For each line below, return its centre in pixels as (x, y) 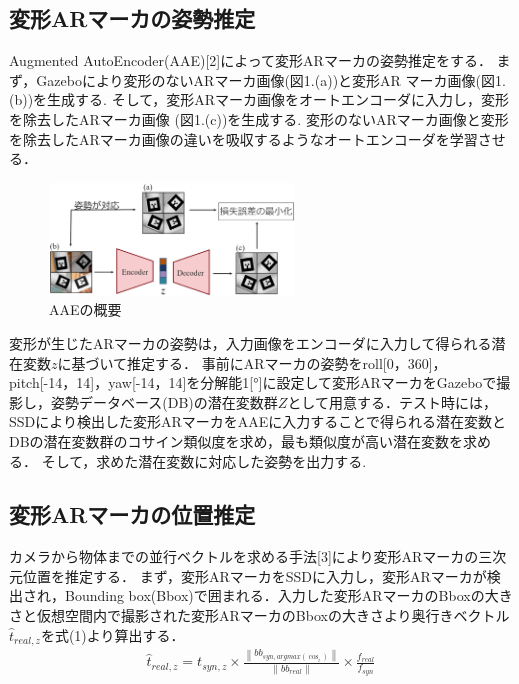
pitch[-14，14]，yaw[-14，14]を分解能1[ (131, 382)
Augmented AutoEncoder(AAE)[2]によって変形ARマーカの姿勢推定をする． (250, 60)
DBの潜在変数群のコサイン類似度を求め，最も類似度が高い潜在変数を (236, 440)
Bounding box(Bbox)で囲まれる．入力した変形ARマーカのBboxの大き (288, 595)
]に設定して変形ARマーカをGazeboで (377, 382)
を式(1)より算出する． (112, 634)
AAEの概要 (85, 309)
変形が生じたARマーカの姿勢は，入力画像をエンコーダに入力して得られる (250, 342)
